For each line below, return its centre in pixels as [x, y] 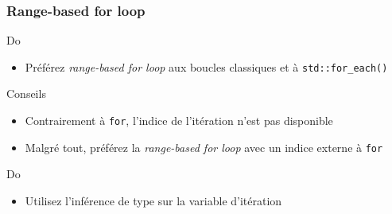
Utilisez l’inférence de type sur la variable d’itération [153, 200]
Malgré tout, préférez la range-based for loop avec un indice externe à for [204, 147]
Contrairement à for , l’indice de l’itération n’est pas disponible [179, 121]
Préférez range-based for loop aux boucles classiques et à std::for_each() [206, 66]
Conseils [26, 93]
